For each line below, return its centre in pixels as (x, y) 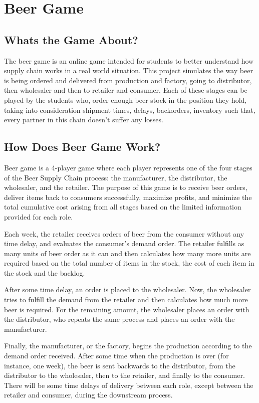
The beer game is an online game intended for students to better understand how (129, 60)
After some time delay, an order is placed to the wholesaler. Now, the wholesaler (127, 289)
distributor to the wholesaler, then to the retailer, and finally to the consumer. (124, 375)
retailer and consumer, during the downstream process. (88, 395)
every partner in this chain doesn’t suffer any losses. (84, 120)
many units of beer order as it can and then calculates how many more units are (127, 253)
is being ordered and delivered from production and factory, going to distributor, (128, 80)
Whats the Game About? (71, 39)
